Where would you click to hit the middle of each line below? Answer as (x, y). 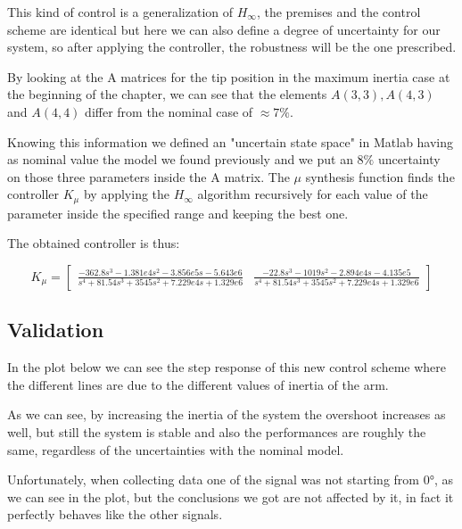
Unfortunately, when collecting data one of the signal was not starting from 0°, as (230, 479)
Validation (56, 330)
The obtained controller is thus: (94, 243)
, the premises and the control (338, 12)
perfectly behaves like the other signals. (115, 514)
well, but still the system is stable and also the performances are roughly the (217, 431)
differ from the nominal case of (169, 111)
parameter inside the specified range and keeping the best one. (178, 213)
